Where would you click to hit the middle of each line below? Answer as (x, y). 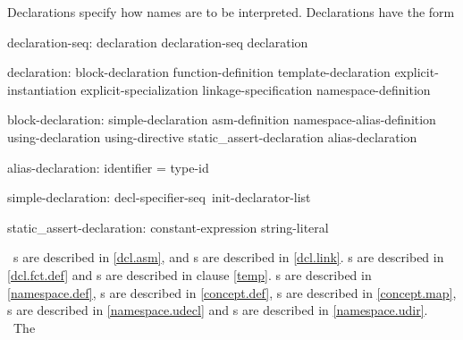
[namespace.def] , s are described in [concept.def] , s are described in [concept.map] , (232, 292)
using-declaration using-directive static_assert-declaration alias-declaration (212, 136)
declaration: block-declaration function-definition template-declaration (199, 72)
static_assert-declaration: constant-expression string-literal (168, 227)
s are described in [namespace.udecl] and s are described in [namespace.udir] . (218, 310)
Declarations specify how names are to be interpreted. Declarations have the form (231, 12)
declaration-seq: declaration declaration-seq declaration (158, 42)
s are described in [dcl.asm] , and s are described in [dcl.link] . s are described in (228, 257)
